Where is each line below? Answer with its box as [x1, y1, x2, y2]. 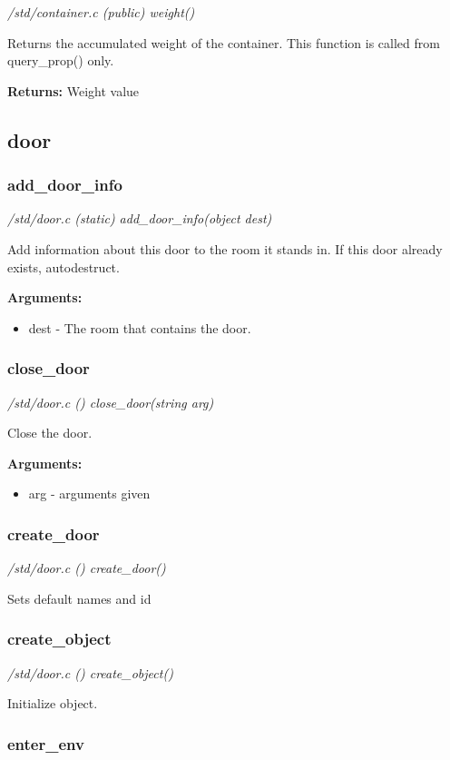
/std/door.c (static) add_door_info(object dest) [7, 209, 272, 228]
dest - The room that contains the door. [28, 318, 251, 337]
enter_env [7, 732, 84, 755]
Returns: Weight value [7, 81, 140, 100]
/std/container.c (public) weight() [7, 3, 195, 21]
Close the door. [7, 423, 93, 442]
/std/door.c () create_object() [7, 663, 173, 682]
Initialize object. [7, 694, 98, 713]
